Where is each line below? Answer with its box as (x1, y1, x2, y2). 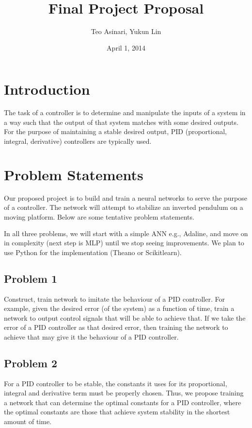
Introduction (4, 79, 90, 99)
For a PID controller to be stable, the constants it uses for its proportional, (4, 378, 227, 388)
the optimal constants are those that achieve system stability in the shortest (4, 407, 230, 417)
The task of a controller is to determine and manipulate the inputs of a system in (4, 107, 246, 118)
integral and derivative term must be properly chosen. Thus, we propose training (4, 388, 244, 398)
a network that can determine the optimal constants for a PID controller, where (4, 397, 241, 407)
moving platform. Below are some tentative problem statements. (4, 211, 194, 222)
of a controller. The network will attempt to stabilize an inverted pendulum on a (4, 202, 243, 212)
